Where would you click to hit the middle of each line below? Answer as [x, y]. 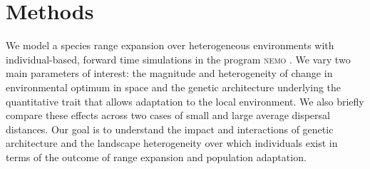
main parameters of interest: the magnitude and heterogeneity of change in [169, 73]
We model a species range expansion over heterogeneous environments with [170, 45]
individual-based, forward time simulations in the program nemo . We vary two [178, 59]
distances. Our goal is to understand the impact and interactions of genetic [170, 129]
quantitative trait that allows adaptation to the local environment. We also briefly [185, 101]
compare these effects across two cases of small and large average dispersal [168, 115]
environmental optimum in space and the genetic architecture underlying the [174, 87]
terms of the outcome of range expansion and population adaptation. [156, 157]
